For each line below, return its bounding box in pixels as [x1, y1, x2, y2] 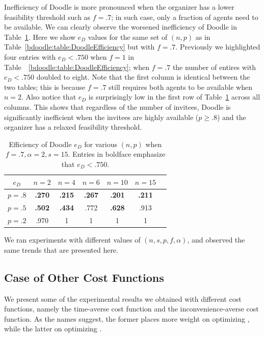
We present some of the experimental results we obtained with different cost [4, 293, 242, 304]
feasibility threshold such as [4, 11, 91, 22]
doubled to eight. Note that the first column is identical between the [36, 71, 250, 82]
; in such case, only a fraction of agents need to [111, 11, 258, 22]
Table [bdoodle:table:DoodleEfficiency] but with [4, 41, 155, 52]
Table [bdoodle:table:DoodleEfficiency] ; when [4, 61, 150, 72]
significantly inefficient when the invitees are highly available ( [4, 111, 199, 122]
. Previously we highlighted [175, 41, 260, 52]
